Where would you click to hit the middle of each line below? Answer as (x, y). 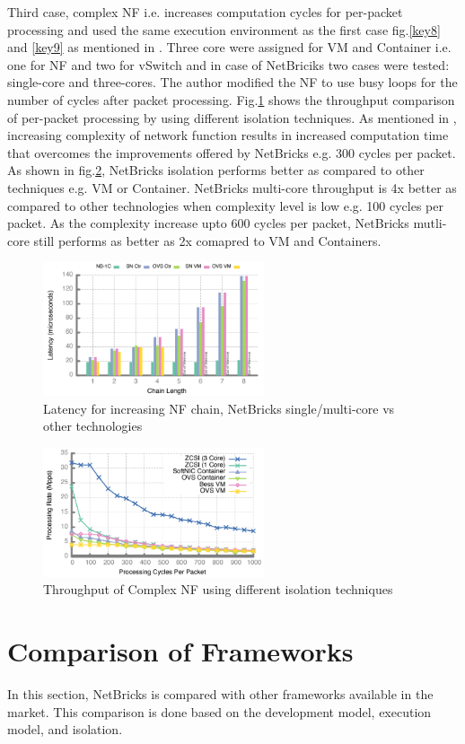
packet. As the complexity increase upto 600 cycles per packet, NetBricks (208, 223)
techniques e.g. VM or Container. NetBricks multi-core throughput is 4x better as (232, 187)
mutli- (430, 223)
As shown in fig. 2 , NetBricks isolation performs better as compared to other (216, 170)
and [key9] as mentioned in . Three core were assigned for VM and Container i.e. (229, 47)
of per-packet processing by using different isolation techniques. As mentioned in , (232, 117)
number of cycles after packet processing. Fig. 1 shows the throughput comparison (231, 99)
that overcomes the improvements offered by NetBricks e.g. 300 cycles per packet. (232, 152)
